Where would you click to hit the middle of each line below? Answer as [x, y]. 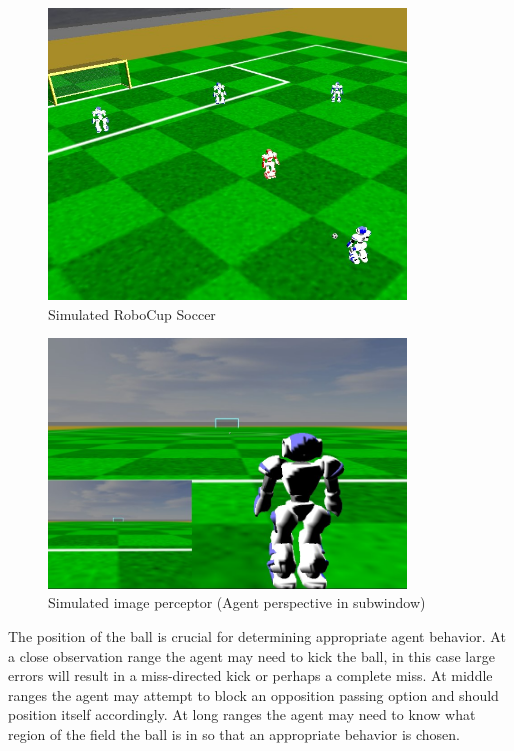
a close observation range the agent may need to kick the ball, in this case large [251, 655]
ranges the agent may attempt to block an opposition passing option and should [253, 694]
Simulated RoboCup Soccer [132, 313]
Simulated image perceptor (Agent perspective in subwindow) [237, 602]
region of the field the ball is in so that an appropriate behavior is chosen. [234, 733]
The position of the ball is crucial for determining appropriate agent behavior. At [257, 635]
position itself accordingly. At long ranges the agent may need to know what [242, 714]
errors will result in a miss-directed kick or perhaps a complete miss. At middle [250, 675]
